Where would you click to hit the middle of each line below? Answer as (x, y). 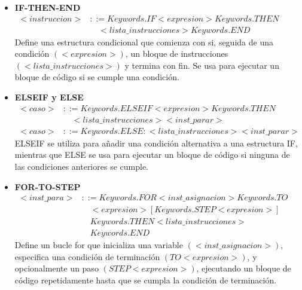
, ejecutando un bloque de (244, 268)
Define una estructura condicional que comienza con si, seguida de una (144, 42)
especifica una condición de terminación (87, 256)
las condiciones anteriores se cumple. (81, 166)
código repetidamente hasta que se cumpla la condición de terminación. (146, 280)
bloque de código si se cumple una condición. (97, 77)
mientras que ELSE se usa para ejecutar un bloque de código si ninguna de (152, 155)
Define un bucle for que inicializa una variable (99, 245)
